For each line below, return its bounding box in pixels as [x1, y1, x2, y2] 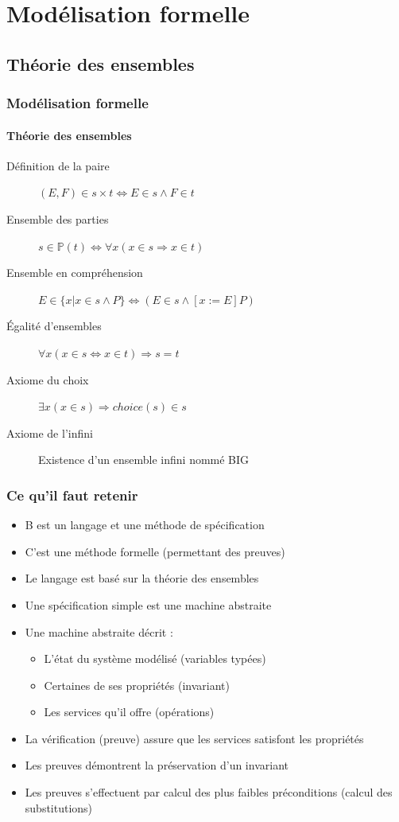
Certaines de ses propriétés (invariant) [44, 676, 230, 693]
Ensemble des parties [6, 210, 109, 227]
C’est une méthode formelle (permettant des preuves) [25, 543, 285, 559]
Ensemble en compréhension [6, 264, 143, 281]
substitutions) [25, 799, 93, 816]
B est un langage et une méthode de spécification [25, 516, 265, 533]
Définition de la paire [6, 157, 110, 173]
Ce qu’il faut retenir [6, 485, 138, 504]
